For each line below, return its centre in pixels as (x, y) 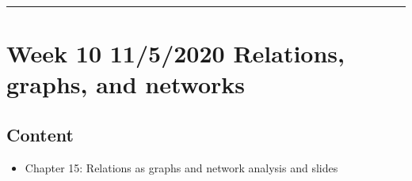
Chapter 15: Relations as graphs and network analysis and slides (181, 167)
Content (40, 134)
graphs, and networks (126, 84)
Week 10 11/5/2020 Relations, (175, 53)
